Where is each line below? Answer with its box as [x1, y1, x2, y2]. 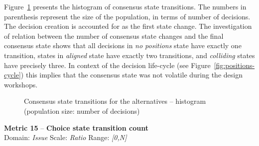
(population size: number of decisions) [24, 105, 140, 116]
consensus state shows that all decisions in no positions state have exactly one [4, 40, 242, 51]
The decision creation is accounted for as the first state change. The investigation [4, 21, 252, 31]
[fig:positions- [214, 60, 255, 70]
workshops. [4, 79, 38, 89]
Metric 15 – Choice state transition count [4, 122, 148, 133]
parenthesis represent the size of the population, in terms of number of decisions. [4, 11, 251, 21]
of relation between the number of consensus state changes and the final [4, 30, 224, 41]
